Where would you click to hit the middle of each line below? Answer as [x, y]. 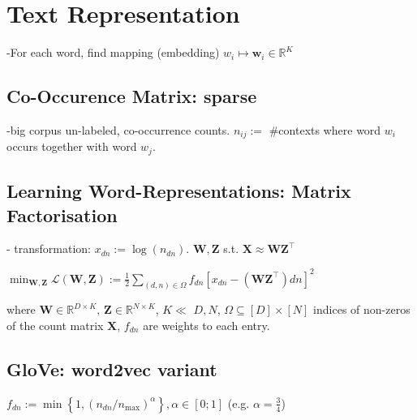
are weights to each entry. [206, 325]
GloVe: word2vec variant [112, 369]
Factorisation [62, 214]
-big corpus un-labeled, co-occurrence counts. [118, 129]
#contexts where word [325, 129]
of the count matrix [55, 325]
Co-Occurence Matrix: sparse [132, 96]
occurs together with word [72, 146]
